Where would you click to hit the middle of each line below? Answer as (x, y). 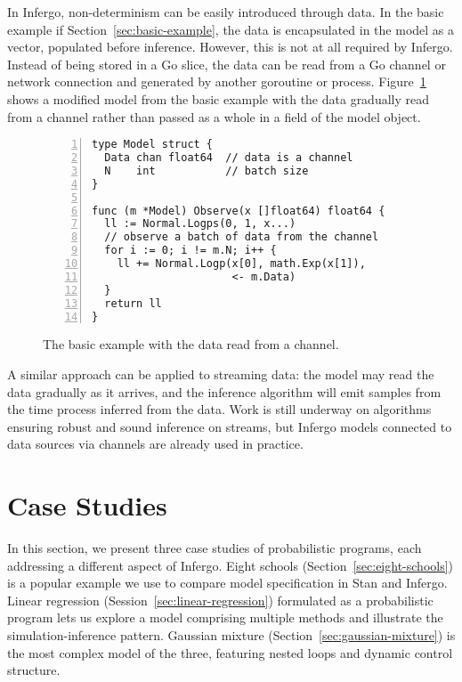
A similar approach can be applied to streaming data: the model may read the (221, 374)
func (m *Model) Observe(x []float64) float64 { (239, 211)
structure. (34, 670)
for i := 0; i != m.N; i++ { (190, 251)
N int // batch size (207, 170)
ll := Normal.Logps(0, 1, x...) (200, 224)
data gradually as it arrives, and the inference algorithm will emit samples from (224, 391)
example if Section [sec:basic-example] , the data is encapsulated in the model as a (231, 29)
